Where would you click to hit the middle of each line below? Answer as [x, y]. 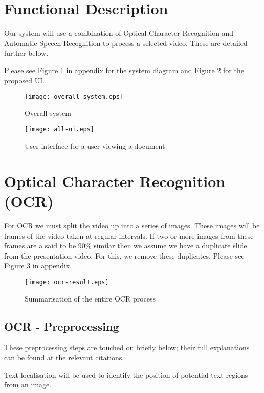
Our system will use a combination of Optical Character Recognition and [119, 33]
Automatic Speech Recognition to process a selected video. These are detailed [126, 43]
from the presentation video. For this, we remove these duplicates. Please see [124, 255]
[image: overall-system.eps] [74, 97]
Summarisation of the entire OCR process [90, 298]
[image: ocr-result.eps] [67, 282]
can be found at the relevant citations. [64, 357]
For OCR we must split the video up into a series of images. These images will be [132, 225]
